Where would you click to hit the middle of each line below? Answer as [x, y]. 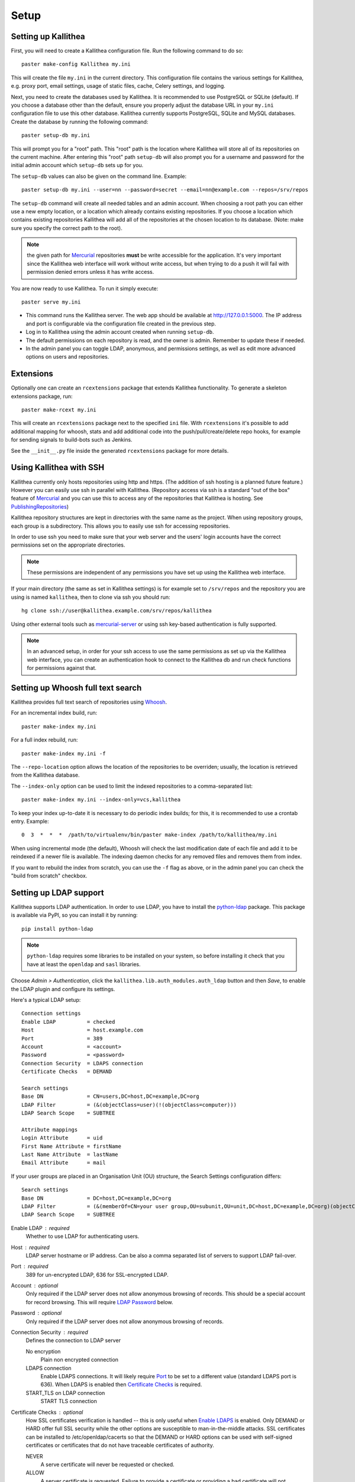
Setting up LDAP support [57, 892]
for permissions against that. [62, 668]
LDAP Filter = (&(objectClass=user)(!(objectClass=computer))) [129, 1105]
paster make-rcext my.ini [59, 410]
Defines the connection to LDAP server [73, 1340]
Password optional [36, 1313]
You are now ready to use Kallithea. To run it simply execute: [85, 288]
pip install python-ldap [57, 929]
